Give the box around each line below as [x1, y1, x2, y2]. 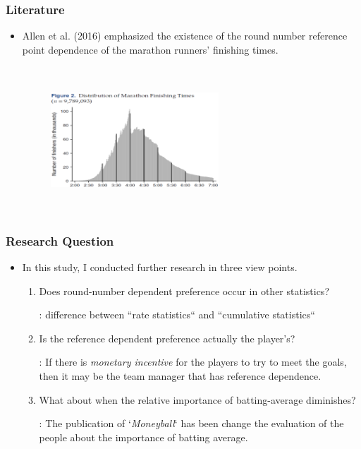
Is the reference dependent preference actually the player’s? [39, 330, 295, 345]
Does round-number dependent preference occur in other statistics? [39, 283, 329, 298]
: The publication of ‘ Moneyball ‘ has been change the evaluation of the [39, 416, 344, 431]
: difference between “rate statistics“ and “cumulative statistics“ [39, 307, 315, 322]
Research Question [6, 232, 114, 249]
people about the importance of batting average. [39, 429, 248, 444]
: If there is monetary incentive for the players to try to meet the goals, [39, 354, 347, 369]
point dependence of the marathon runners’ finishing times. [22, 42, 279, 56]
